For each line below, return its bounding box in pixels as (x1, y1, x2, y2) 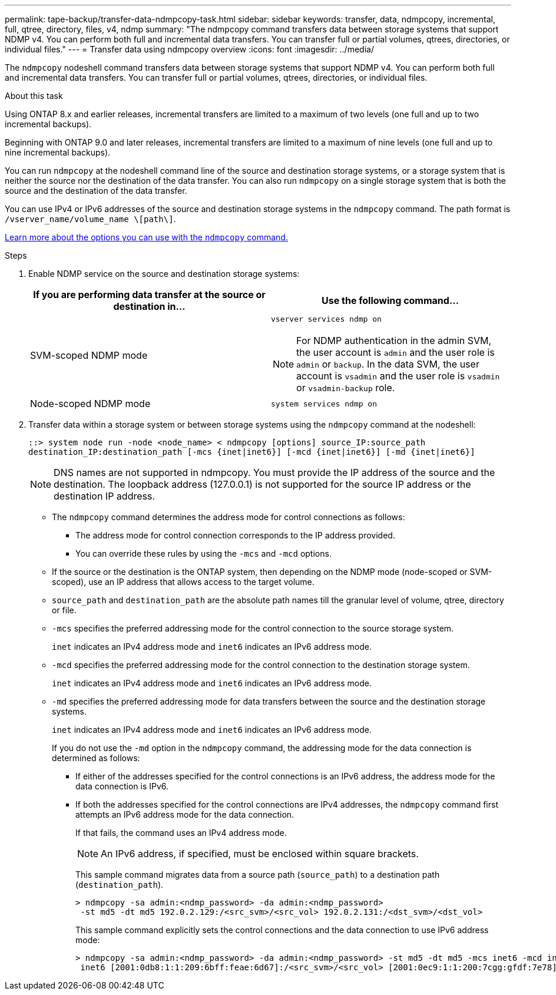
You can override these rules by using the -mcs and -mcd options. (75, 548, 332, 558)
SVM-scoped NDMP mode (30, 349, 148, 361)
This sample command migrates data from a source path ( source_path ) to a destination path (75, 870, 440, 880)
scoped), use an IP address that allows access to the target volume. (52, 577, 315, 587)
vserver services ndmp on (271, 315, 382, 323)
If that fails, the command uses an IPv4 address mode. (75, 828, 287, 838)
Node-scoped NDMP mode (30, 398, 151, 409)
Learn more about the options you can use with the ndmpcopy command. (5, 232, 288, 242)
